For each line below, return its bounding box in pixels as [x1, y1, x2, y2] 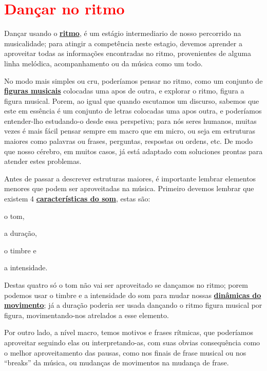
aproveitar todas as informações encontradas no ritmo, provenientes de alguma [4, 48, 251, 59]
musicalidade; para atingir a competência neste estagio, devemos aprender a [4, 38, 242, 48]
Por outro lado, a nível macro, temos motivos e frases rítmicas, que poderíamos [4, 327, 254, 338]
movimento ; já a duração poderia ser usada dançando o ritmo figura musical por [4, 300, 262, 310]
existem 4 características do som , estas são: [4, 193, 150, 204]
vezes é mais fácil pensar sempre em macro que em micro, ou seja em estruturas [4, 125, 256, 136]
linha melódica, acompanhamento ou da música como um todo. [4, 58, 203, 68]
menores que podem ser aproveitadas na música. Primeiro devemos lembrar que [4, 183, 254, 194]
